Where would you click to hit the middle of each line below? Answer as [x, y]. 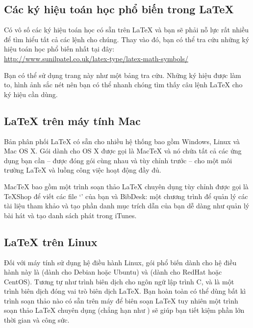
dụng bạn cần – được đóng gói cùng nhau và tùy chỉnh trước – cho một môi [118, 160]
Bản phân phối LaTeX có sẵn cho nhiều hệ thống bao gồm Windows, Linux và [122, 141]
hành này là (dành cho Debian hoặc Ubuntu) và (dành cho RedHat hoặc [113, 272]
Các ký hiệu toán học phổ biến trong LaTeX [119, 9]
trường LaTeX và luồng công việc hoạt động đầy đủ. [83, 170]
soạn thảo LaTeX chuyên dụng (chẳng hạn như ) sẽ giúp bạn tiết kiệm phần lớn [124, 310]
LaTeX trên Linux [51, 241]
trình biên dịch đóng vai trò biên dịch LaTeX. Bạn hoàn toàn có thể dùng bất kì [125, 291]
